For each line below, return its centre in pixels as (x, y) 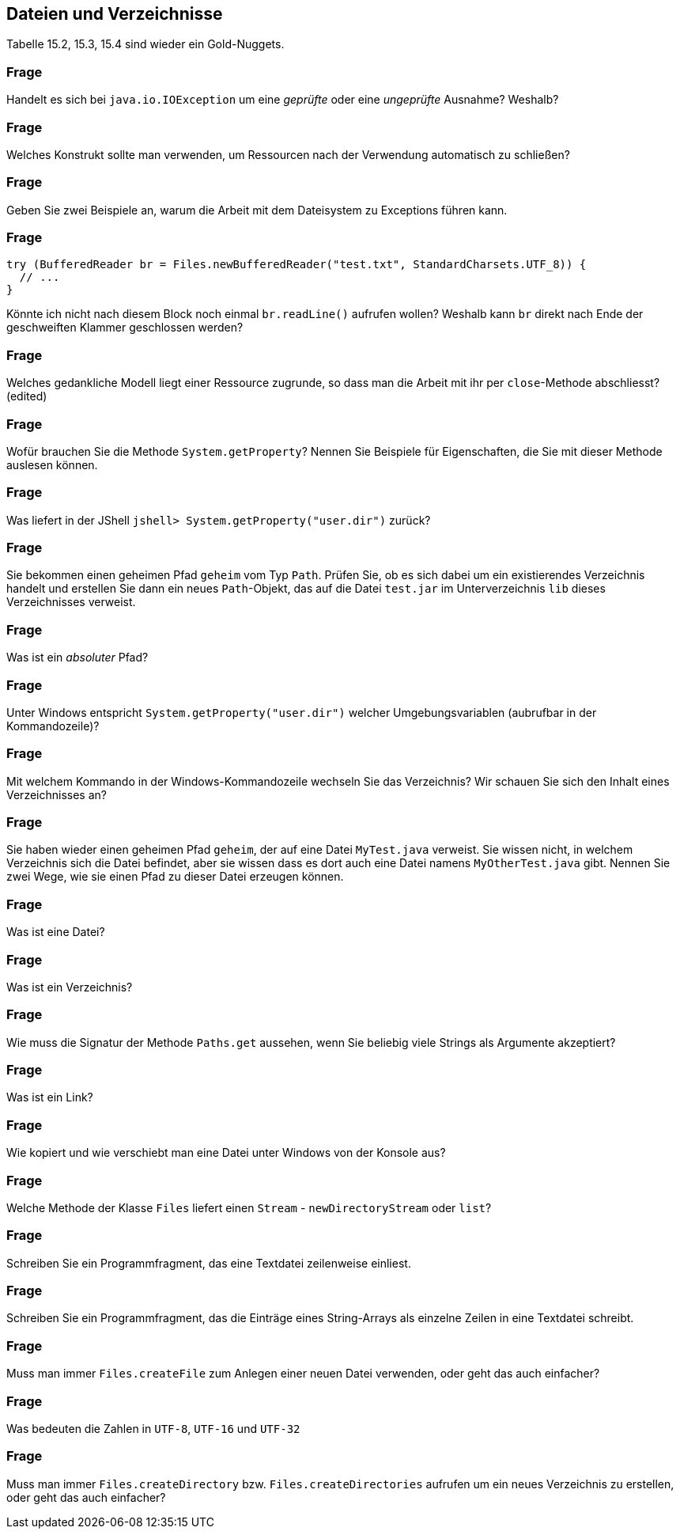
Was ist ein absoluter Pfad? (77, 658)
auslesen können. (52, 464)
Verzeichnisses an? (57, 794)
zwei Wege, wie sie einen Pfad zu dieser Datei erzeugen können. (175, 877)
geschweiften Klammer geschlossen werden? (125, 328)
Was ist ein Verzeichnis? (70, 987)
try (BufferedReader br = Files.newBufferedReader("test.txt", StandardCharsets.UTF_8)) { (297, 265)
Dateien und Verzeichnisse (115, 14)
